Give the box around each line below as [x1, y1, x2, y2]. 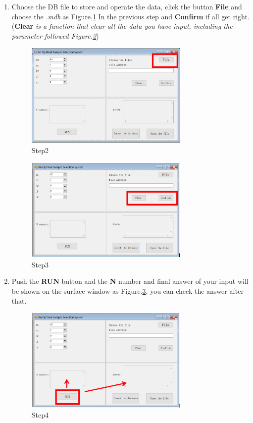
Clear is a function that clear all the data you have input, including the [14, 21, 233, 31]
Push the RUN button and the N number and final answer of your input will [11, 276, 249, 286]
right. [233, 11, 250, 21]
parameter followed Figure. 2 [11, 30, 97, 41]
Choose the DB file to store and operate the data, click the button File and [11, 1, 242, 11]
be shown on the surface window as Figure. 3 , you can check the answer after [11, 285, 244, 296]
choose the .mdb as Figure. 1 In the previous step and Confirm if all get [11, 11, 231, 21]
